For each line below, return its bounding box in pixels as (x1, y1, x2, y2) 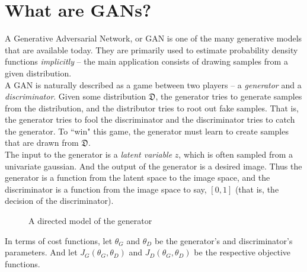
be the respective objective (194, 246, 291, 258)
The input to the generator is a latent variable (5, 148, 172, 161)
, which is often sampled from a (178, 148, 293, 161)
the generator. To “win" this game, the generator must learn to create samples (5, 124, 289, 137)
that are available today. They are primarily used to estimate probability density (5, 43, 298, 56)
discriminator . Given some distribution (5, 90, 146, 103)
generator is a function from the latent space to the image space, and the (5, 171, 270, 184)
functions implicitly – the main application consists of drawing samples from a (5, 55, 288, 68)
